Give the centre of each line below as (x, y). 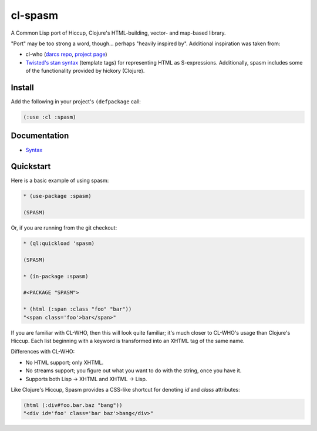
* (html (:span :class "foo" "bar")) (77, 309)
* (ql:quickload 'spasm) (59, 243)
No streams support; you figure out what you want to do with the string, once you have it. (134, 371)
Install (23, 87)
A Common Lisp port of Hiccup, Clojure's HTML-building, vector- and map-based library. (118, 33)
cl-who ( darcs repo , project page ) (67, 54)
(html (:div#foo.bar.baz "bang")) (73, 405)
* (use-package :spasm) (58, 196)
